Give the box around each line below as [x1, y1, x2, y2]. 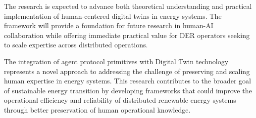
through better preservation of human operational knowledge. [4, 104, 191, 115]
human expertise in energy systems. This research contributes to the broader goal [4, 76, 251, 86]
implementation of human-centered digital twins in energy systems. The [4, 10, 222, 21]
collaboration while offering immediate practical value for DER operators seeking [4, 30, 250, 40]
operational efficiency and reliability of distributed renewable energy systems [4, 95, 236, 105]
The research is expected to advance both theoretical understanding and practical [4, 1, 252, 11]
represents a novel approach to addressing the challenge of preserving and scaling [4, 66, 250, 76]
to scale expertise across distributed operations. [4, 39, 148, 50]
